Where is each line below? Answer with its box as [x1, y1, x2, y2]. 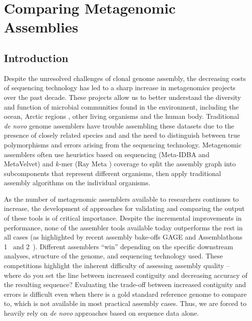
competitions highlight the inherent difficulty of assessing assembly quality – [4, 260, 230, 271]
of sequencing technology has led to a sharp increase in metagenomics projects [4, 82, 236, 93]
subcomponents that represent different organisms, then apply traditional [4, 168, 222, 178]
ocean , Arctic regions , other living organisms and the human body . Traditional [4, 111, 239, 121]
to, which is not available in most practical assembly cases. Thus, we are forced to [4, 298, 247, 308]
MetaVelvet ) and [4, 159, 54, 169]
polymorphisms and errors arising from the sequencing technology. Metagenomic [4, 139, 242, 149]
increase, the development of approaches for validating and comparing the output [4, 203, 245, 213]
